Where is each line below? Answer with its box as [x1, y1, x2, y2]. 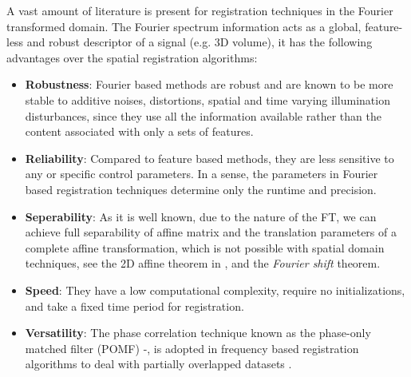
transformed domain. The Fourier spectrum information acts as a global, [6, 18, 362, 34]
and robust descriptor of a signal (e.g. [26, 34, 211, 50]
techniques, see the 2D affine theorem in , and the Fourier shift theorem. [25, 255, 381, 272]
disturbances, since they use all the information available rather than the [25, 107, 381, 124]
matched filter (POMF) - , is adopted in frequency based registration [25, 339, 359, 356]
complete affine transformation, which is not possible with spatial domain [25, 239, 385, 256]
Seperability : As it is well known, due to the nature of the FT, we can [25, 208, 377, 224]
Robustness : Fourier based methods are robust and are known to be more [25, 76, 393, 93]
